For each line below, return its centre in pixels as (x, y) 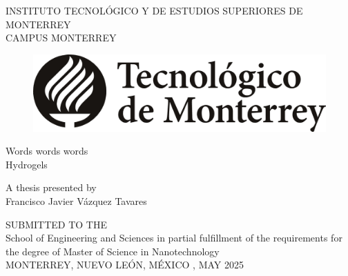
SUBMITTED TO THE (56, 224)
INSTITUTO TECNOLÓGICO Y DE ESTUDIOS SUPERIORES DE (154, 10)
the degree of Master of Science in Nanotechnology (113, 251)
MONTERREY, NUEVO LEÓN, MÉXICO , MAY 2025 (125, 265)
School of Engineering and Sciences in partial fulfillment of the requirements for (174, 238)
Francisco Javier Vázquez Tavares (76, 200)
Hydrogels (27, 164)
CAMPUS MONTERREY (61, 38)
